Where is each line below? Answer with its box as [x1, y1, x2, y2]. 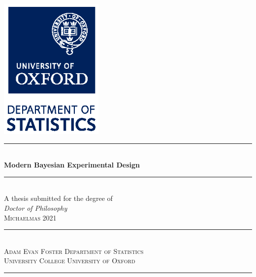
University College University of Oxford [4, 255, 135, 266]
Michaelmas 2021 [4, 212, 57, 222]
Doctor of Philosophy [4, 203, 67, 213]
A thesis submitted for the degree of [4, 193, 113, 203]
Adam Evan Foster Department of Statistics [4, 246, 144, 256]
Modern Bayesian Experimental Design [4, 160, 140, 170]
